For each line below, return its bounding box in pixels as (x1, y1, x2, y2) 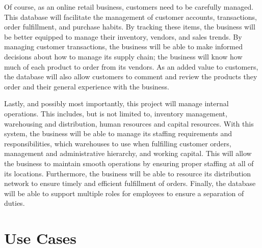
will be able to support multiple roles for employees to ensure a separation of (4, 188, 244, 198)
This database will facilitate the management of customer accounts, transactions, (4, 11, 257, 22)
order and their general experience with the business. (4, 81, 169, 91)
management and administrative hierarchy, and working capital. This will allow (4, 148, 252, 159)
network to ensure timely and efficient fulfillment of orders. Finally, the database (4, 178, 256, 189)
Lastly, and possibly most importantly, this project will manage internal (4, 98, 229, 109)
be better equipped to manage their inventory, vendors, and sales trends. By (4, 31, 242, 42)
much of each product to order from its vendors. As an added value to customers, (4, 61, 258, 72)
